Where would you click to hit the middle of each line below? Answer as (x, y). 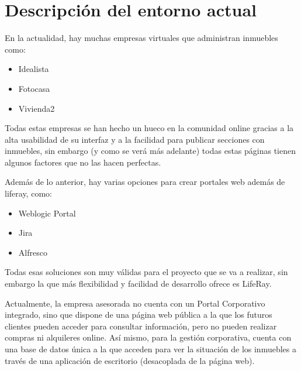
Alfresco (33, 252)
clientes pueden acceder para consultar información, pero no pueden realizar (141, 326)
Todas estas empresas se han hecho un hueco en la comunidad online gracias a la (149, 128)
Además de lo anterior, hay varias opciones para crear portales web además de (145, 182)
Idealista (34, 69)
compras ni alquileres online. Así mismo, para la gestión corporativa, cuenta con (148, 337)
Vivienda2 (37, 108)
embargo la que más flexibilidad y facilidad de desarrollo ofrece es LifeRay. (138, 284)
